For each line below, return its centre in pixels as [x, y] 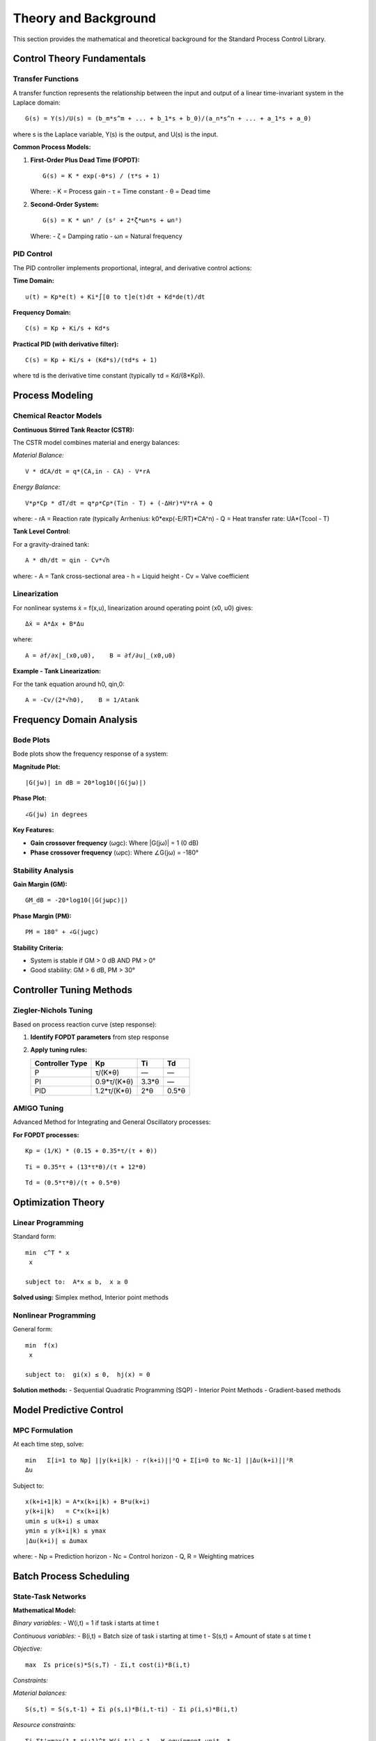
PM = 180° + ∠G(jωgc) [62, 932]
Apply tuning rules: [59, 1050]
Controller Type [61, 1063]
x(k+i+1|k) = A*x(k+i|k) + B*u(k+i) [88, 1501]
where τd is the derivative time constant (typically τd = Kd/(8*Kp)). [109, 375]
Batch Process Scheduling [71, 1576]
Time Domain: [34, 281]
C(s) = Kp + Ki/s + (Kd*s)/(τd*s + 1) [92, 360]
